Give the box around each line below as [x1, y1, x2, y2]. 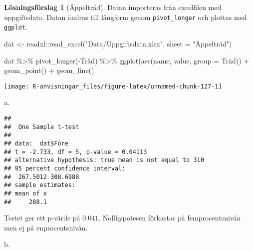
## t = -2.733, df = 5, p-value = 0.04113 [4, 148, 147, 155]
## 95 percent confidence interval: [4, 164, 126, 172]
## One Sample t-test [4, 123, 79, 130]
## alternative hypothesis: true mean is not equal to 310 [4, 156, 204, 164]
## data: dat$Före [4, 139, 68, 147]
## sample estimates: [4, 181, 76, 189]
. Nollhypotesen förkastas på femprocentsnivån [98, 212, 241, 223]
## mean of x [4, 189, 47, 197]
